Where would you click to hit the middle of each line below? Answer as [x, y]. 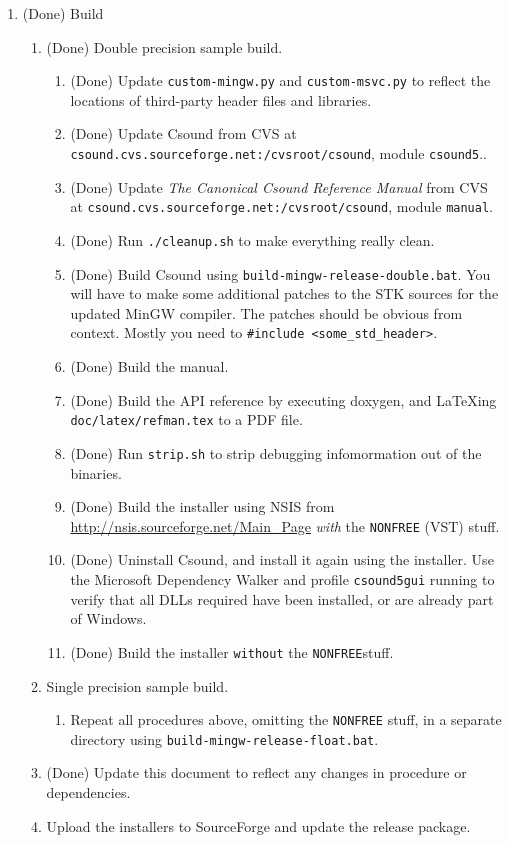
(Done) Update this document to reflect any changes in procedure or [256, 772]
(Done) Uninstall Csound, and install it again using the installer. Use [282, 559]
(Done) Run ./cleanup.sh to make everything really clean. [252, 239]
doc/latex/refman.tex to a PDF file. [186, 419]
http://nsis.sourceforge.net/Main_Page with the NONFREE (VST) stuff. [285, 525]
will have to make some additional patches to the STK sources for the [284, 293]
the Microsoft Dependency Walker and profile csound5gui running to [282, 579]
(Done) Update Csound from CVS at [183, 133]
